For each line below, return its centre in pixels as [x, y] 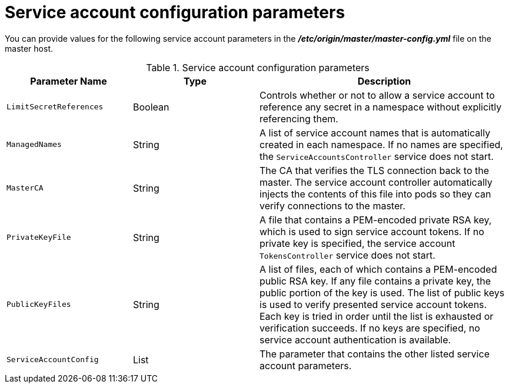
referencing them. [299, 118]
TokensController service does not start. [347, 255]
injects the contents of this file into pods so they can [375, 194]
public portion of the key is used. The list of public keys [382, 292]
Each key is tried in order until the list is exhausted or [377, 316]
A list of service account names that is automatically [375, 133]
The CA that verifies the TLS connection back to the [375, 170]
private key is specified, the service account [357, 243]
